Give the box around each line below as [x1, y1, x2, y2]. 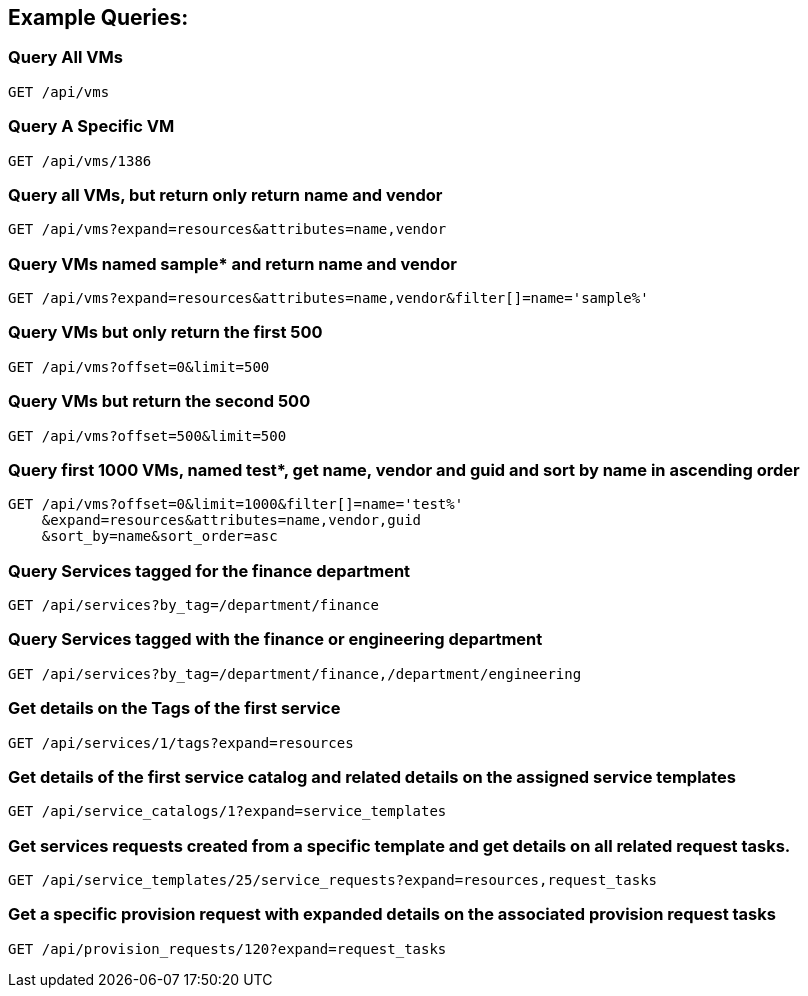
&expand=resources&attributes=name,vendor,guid [41, 512, 422, 529]
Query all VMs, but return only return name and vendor [8, 184, 443, 205]
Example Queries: [8, 5, 189, 30]
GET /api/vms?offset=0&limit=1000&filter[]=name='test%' [8, 496, 464, 513]
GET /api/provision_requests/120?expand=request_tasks [8, 940, 447, 957]
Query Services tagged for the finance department [8, 560, 411, 581]
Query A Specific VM [8, 116, 175, 137]
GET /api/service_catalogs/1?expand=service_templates [8, 803, 447, 820]
